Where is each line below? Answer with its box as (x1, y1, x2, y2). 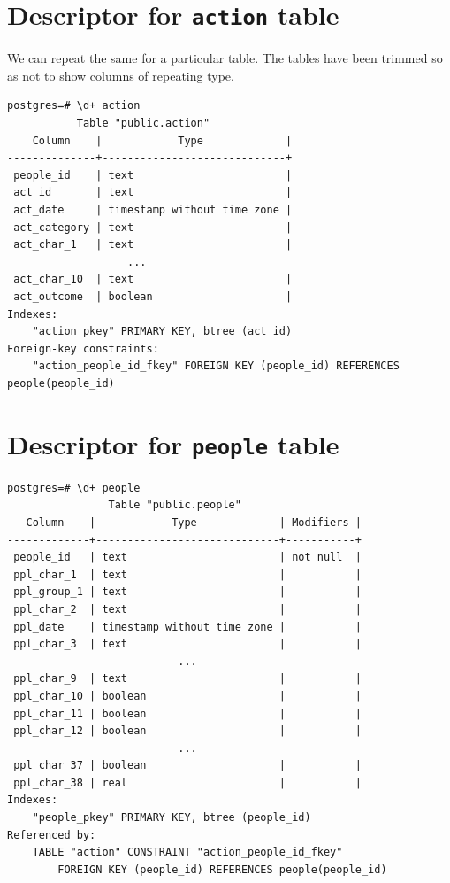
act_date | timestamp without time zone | (13, 204, 293, 216)
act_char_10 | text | (13, 273, 293, 286)
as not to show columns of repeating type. (7, 66, 234, 84)
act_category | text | (13, 221, 293, 234)
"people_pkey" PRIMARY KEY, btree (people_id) (32, 811, 311, 825)
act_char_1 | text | (13, 238, 293, 252)
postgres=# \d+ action (7, 99, 141, 112)
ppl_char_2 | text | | (13, 602, 362, 616)
